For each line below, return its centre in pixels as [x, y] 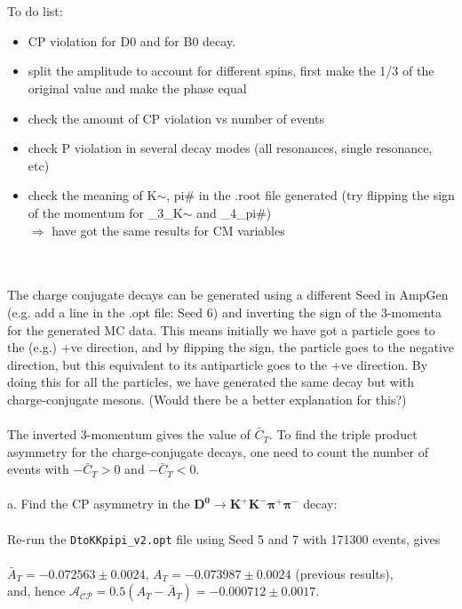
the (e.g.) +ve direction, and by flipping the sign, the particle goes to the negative [231, 347]
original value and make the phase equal [137, 88]
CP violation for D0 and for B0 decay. [132, 40]
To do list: [35, 11]
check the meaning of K [92, 195]
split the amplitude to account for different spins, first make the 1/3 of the [231, 71]
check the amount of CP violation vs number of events [176, 118]
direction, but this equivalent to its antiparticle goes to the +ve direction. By [218, 364]
